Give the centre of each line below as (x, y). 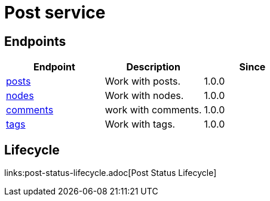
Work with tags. (140, 124)
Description (153, 67)
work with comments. (153, 110)
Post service (55, 13)
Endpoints (35, 41)
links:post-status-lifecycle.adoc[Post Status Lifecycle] (111, 173)
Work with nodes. (144, 96)
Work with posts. (143, 81)
